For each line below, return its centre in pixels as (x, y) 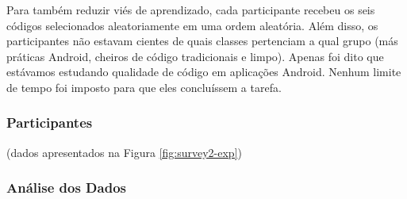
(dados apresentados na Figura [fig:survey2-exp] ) (125, 152)
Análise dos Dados (66, 188)
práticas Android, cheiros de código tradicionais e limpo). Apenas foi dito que (195, 56)
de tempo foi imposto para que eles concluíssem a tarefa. (144, 87)
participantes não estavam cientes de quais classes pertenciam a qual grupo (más (202, 41)
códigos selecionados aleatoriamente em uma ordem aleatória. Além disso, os (192, 25)
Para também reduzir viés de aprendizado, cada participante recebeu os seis (191, 10)
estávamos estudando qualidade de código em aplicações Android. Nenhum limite (204, 72)
